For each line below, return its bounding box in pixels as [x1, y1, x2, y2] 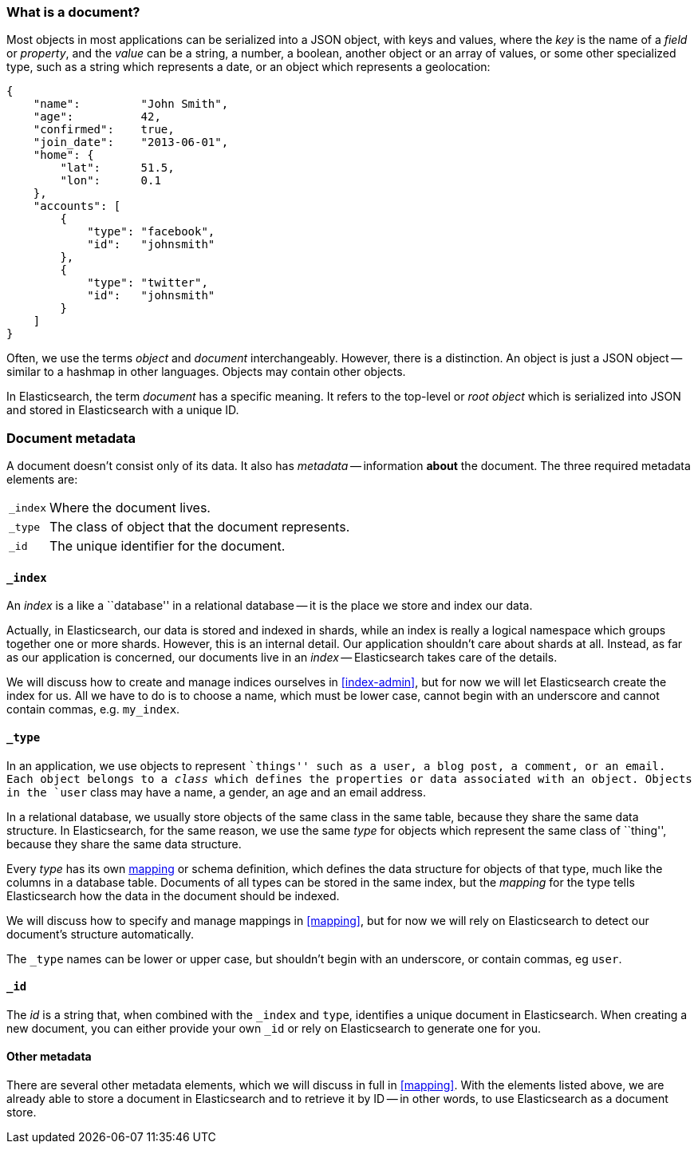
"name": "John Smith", [33, 97, 229, 111]
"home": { [33, 148, 94, 162]
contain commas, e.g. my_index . [6, 702, 180, 717]
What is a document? [6, 4, 140, 20]
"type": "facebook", [87, 225, 215, 239]
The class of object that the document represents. [49, 519, 350, 535]
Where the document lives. [49, 500, 211, 516]
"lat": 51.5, [60, 161, 175, 175]
